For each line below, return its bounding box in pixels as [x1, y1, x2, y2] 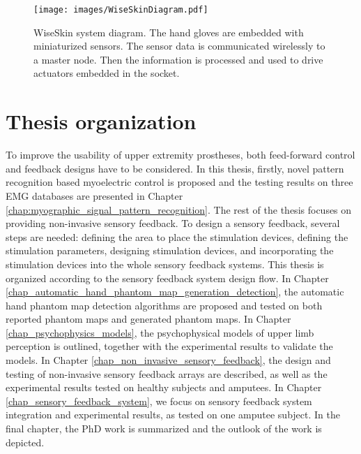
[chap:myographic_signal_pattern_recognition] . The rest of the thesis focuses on [6, 202, 352, 217]
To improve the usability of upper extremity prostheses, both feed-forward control [6, 147, 355, 162]
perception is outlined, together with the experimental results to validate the [6, 339, 333, 353]
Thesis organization [6, 107, 197, 136]
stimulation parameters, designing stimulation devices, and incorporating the [6, 243, 334, 258]
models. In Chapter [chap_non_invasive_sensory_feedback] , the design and [6, 353, 331, 367]
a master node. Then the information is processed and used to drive [33, 52, 323, 66]
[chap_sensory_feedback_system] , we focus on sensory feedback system [6, 393, 312, 408]
